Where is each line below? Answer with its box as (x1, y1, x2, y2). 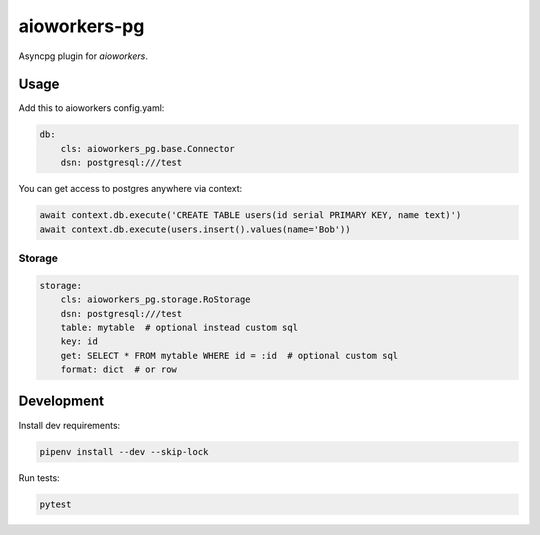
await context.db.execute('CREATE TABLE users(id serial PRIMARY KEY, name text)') (39, 210, 462, 221)
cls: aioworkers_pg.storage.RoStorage (60, 294, 251, 305)
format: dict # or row (60, 364, 177, 375)
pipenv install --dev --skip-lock (39, 446, 209, 457)
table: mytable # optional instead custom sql (60, 321, 299, 333)
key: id (60, 336, 99, 347)
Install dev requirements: (18, 419, 121, 431)
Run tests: (18, 471, 60, 484)
